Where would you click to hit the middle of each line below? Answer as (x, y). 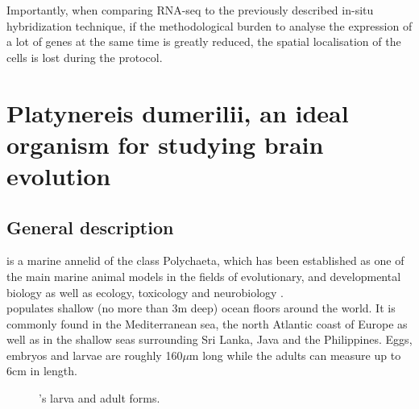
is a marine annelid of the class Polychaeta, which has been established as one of (205, 260)
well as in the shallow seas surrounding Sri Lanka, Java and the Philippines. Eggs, (209, 339)
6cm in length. (42, 371)
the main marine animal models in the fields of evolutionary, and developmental (204, 276)
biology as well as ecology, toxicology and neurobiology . (145, 292)
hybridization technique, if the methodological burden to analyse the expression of (209, 25)
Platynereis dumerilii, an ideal (178, 112)
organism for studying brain (165, 144)
